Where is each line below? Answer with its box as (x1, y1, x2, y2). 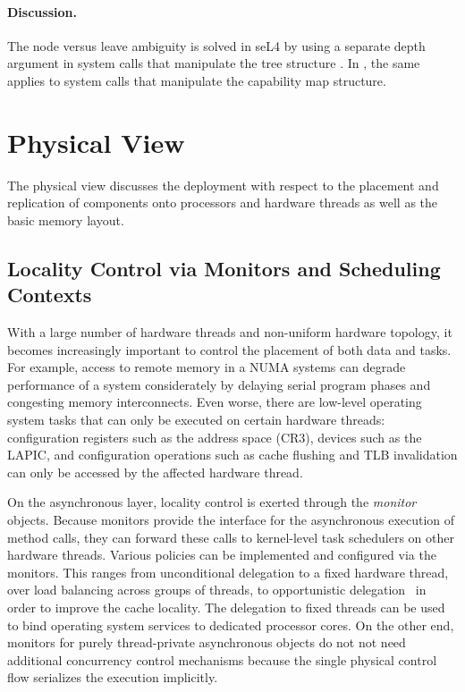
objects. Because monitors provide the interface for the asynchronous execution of (7, 511, 455, 529)
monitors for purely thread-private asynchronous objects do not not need (7, 633, 406, 652)
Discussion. (7, 2, 77, 21)
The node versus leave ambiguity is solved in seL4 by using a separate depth (7, 36, 426, 55)
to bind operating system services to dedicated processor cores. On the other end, (7, 615, 454, 634)
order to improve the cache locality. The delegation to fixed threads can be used (7, 597, 445, 616)
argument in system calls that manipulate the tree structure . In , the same (7, 54, 420, 72)
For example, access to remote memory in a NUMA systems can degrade (7, 358, 406, 376)
